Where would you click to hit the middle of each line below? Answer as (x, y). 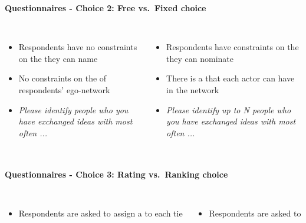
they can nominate (200, 58)
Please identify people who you (73, 109)
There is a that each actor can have (231, 78)
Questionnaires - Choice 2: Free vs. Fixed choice (106, 7)
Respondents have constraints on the (233, 47)
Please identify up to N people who (229, 109)
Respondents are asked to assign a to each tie (101, 213)
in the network (193, 89)
